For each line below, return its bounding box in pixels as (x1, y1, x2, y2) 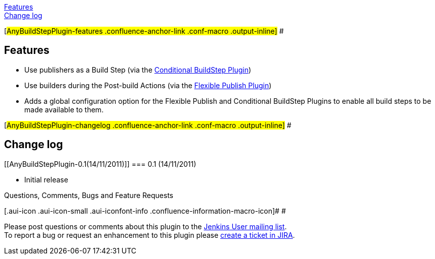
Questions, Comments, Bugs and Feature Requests (4, 190, 173, 200)
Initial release (24, 175, 68, 184)
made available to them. (24, 105, 104, 114)
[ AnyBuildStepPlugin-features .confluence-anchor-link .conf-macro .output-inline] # (4, 27, 284, 35)
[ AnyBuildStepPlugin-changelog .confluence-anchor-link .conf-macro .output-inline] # (4, 120, 292, 129)
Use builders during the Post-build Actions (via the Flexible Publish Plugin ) (24, 81, 272, 90)
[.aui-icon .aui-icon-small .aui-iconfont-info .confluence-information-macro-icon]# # (4, 206, 286, 215)
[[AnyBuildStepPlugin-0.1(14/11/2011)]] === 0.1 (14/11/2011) (4, 159, 197, 168)
